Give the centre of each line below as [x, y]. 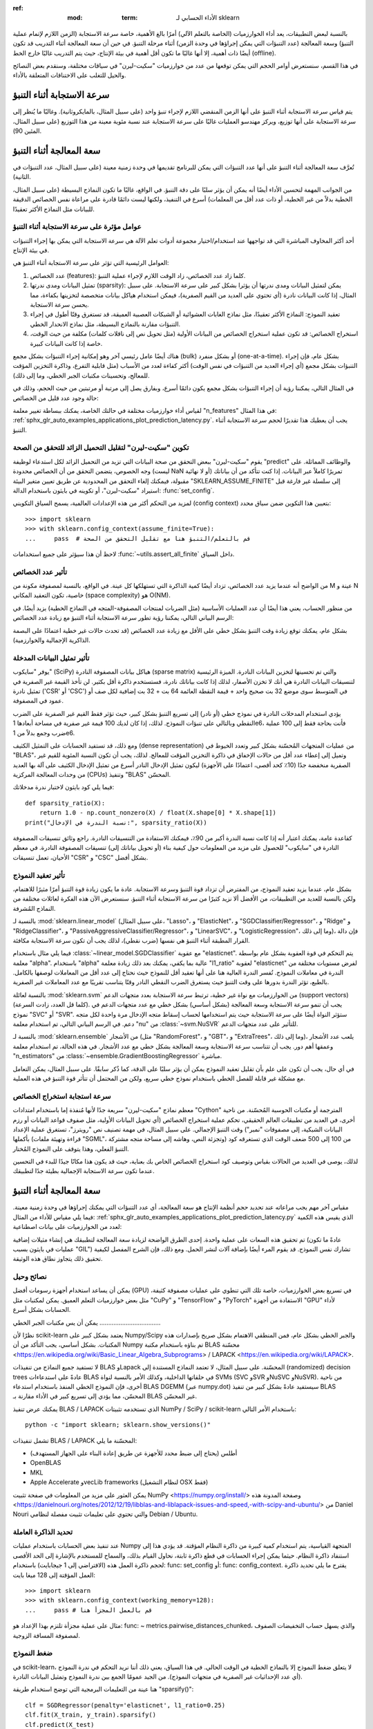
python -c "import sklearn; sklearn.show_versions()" [118, 1425]
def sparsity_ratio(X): [65, 803]
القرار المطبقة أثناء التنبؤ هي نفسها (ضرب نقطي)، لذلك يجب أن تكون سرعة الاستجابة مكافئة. [131, 940]
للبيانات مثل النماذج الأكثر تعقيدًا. [54, 209]
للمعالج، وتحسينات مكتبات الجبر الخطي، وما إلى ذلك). [81, 375]
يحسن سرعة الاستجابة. [59, 304]
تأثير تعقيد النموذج [39, 875]
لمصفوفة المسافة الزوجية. [47, 1635]
